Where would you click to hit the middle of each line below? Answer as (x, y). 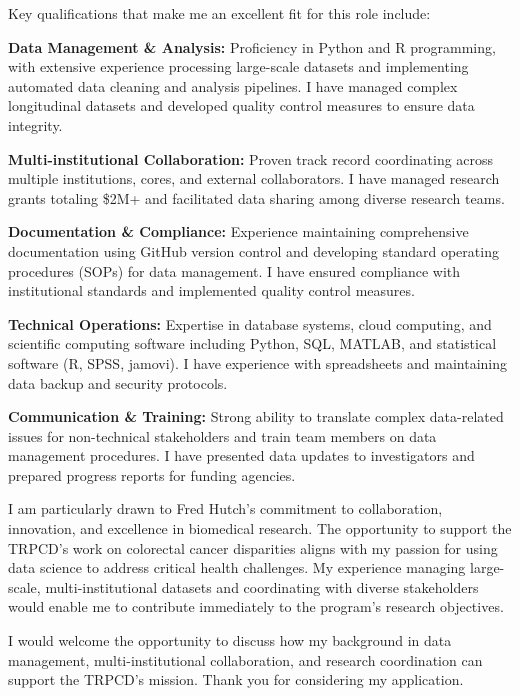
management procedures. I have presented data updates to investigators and (241, 455)
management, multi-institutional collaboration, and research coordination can (245, 659)
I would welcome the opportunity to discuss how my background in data (230, 640)
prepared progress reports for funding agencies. (152, 474)
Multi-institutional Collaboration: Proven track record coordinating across (251, 158)
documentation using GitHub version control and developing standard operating (253, 250)
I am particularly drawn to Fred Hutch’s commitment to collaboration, (225, 508)
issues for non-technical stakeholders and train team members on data (222, 435)
